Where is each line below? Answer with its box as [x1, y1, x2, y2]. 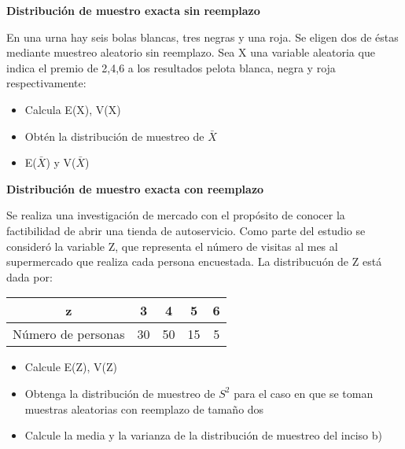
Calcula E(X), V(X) [24, 101, 121, 117]
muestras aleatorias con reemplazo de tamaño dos [24, 400, 264, 417]
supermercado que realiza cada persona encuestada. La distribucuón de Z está [6, 253, 382, 270]
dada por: [6, 268, 53, 285]
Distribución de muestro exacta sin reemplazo [6, 2, 260, 18]
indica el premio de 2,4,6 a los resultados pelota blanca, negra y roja [6, 59, 336, 75]
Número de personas [13, 325, 125, 344]
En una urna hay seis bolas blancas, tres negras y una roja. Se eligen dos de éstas [6, 28, 399, 45]
